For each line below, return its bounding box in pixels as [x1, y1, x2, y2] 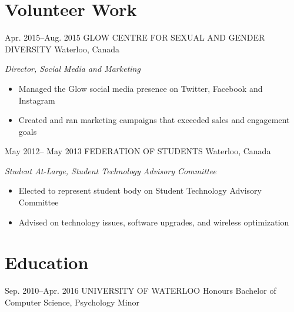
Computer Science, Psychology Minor [5, 296, 140, 308]
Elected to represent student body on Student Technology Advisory [18, 184, 262, 197]
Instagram [18, 94, 55, 106]
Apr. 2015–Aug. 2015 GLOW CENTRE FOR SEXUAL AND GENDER [5, 31, 265, 44]
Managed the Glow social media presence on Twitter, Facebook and [18, 82, 263, 94]
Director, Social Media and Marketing [5, 62, 141, 75]
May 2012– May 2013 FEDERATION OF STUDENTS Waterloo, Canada [5, 145, 271, 157]
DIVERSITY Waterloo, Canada [5, 42, 120, 55]
